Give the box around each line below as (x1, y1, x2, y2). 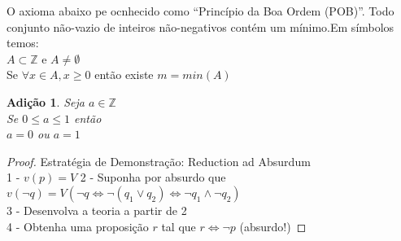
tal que (161, 217, 196, 234)
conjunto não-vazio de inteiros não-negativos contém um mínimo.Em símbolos (7, 18, 394, 35)
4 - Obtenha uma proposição (7, 217, 149, 234)
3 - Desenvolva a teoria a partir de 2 (7, 201, 187, 218)
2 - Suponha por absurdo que (80, 169, 226, 186)
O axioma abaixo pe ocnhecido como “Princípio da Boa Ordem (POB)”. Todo (7, 2, 394, 19)
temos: (7, 34, 39, 51)
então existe (94, 66, 154, 83)
